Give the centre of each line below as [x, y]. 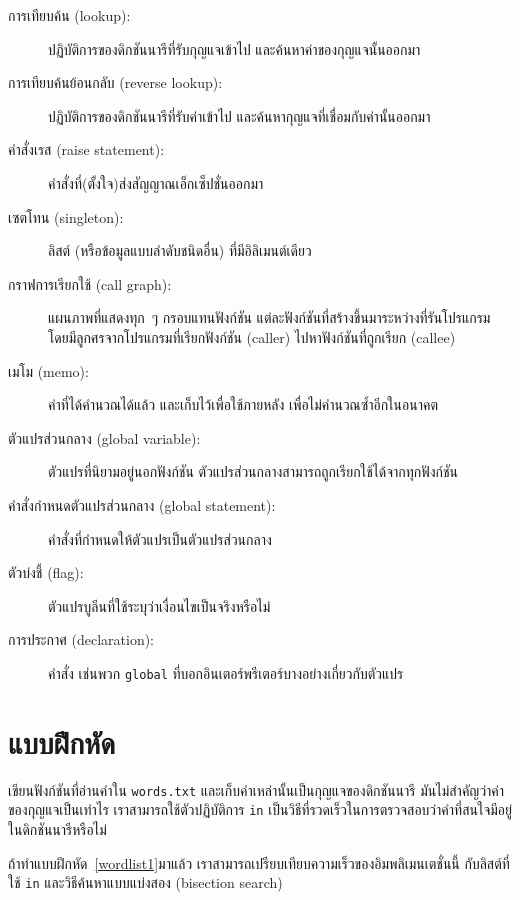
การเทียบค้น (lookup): [69, 15]
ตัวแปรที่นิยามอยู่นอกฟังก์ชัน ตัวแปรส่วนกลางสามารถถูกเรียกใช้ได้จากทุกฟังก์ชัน [253, 471]
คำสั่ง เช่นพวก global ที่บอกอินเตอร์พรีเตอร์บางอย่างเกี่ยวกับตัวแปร [226, 672]
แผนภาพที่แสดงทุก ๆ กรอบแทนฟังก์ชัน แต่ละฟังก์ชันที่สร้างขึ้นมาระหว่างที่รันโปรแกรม [269, 317]
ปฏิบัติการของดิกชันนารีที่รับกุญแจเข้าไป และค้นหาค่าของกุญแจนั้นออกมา [234, 48]
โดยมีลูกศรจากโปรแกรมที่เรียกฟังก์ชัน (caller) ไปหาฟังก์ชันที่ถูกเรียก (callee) [252, 336]
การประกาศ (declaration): [81, 639]
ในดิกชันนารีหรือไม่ [57, 828]
